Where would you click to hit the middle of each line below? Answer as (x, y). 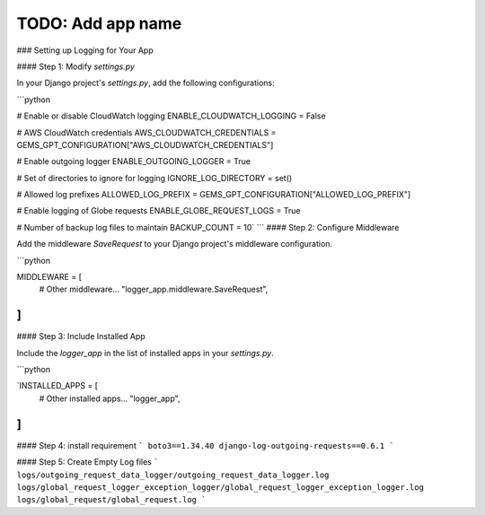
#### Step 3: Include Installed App (81, 336)
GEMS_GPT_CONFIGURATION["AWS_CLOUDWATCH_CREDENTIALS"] (145, 144)
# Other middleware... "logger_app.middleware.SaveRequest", (154, 289)
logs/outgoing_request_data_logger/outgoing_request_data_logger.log (173, 475)
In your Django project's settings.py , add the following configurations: (146, 83)
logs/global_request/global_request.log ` (111, 500)
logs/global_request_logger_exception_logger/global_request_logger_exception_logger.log (220, 487)
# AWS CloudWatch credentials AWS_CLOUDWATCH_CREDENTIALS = (146, 132)
